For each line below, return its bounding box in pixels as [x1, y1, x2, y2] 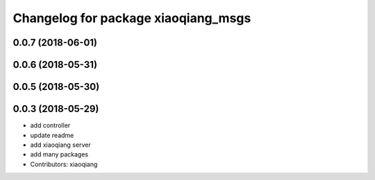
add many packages [30, 150, 89, 159]
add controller [30, 121, 71, 129]
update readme [30, 131, 74, 139]
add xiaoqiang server [30, 141, 91, 149]
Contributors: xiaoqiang [30, 160, 98, 168]
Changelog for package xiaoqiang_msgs [12, 10, 251, 26]
